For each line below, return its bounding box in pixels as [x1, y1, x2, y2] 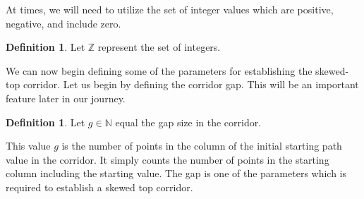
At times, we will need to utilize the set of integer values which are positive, [6, 2, 334, 16]
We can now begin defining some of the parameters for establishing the [6, 63, 313, 78]
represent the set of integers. [97, 40, 221, 54]
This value [6, 138, 51, 153]
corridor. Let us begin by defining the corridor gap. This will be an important [23, 77, 359, 92]
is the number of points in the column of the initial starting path [61, 138, 342, 153]
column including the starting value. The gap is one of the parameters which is [6, 166, 347, 181]
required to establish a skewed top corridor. [6, 179, 193, 194]
